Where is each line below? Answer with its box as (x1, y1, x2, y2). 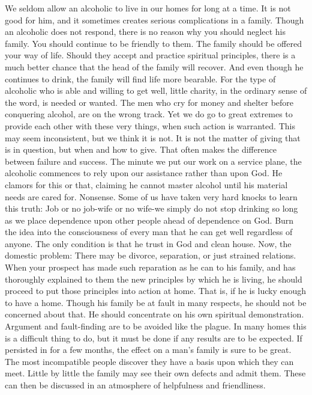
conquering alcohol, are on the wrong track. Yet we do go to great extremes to (5, 108, 293, 120)
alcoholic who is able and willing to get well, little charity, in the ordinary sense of (5, 84, 307, 97)
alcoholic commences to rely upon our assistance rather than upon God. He (5, 167, 283, 179)
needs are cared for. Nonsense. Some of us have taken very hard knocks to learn (5, 190, 298, 203)
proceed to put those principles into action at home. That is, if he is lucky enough (5, 284, 307, 297)
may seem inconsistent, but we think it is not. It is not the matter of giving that (5, 131, 301, 144)
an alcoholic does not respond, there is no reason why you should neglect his (5, 25, 286, 38)
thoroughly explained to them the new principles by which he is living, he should (5, 272, 302, 285)
